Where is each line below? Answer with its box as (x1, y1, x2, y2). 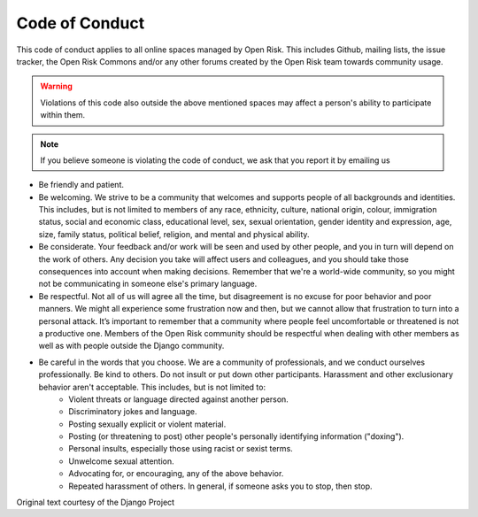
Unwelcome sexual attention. (68, 456, 174, 467)
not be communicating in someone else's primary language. (38, 279, 258, 289)
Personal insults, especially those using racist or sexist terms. (68, 444, 294, 454)
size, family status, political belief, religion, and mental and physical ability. (38, 228, 310, 239)
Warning (40, 81, 73, 92)
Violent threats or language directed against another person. (68, 394, 289, 405)
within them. (40, 110, 86, 120)
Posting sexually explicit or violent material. (68, 419, 227, 429)
